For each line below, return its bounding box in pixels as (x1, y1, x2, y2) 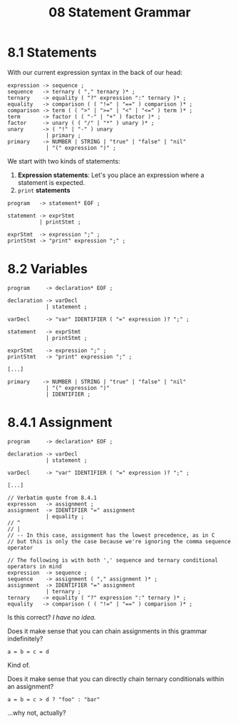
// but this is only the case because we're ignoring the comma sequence (7, 538, 232, 545)
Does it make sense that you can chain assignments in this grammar (7, 626, 208, 635)
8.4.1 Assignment (7, 415, 113, 431)
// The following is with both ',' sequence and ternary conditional (7, 556, 219, 564)
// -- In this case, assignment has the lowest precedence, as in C (7, 531, 215, 539)
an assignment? (7, 682, 54, 690)
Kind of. (7, 660, 31, 669)
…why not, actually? (7, 708, 66, 717)
